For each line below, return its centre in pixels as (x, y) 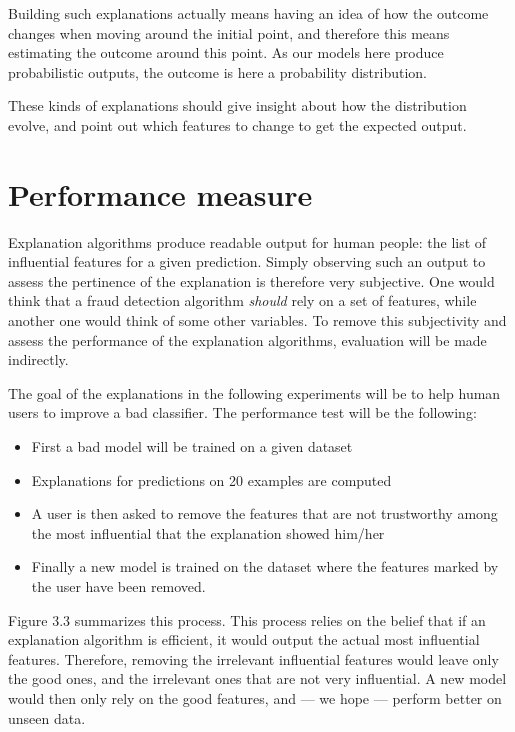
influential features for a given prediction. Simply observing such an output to (247, 261)
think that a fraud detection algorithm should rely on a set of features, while (242, 300)
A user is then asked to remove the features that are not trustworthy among (264, 513)
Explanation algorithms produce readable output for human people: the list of (247, 241)
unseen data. (47, 717)
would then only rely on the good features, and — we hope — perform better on (255, 697)
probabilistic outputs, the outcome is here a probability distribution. (217, 71)
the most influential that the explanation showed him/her (208, 532)
